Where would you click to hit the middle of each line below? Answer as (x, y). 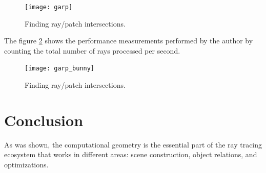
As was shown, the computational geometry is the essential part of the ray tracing (133, 144)
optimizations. (26, 164)
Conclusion (44, 120)
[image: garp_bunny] (60, 69)
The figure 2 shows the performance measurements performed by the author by (129, 41)
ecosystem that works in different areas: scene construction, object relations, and (131, 154)
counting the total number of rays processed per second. (92, 50)
